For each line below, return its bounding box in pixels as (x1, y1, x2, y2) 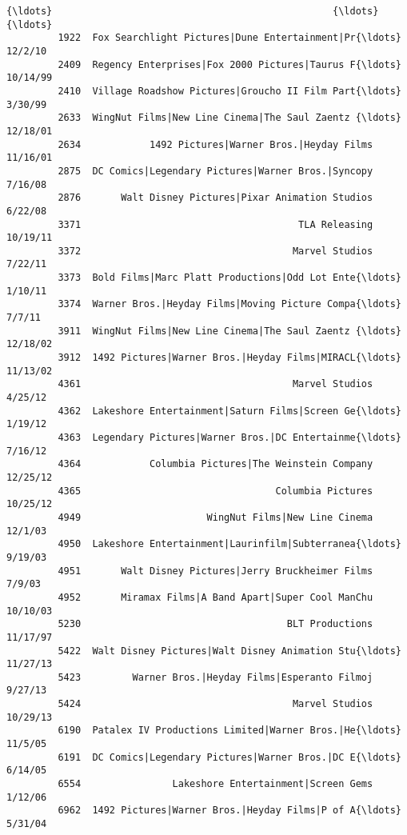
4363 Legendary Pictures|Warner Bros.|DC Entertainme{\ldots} (58, 432, 401, 443)
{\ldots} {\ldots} (6, 6, 379, 17)
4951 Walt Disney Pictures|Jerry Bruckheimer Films (58, 565, 373, 577)
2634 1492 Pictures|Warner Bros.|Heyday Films (58, 138, 373, 150)
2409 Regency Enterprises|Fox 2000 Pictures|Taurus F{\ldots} (58, 58, 401, 70)
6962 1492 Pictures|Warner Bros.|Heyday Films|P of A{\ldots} (58, 805, 401, 817)
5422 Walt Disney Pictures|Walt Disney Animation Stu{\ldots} (58, 645, 401, 657)
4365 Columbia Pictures (58, 485, 373, 497)
